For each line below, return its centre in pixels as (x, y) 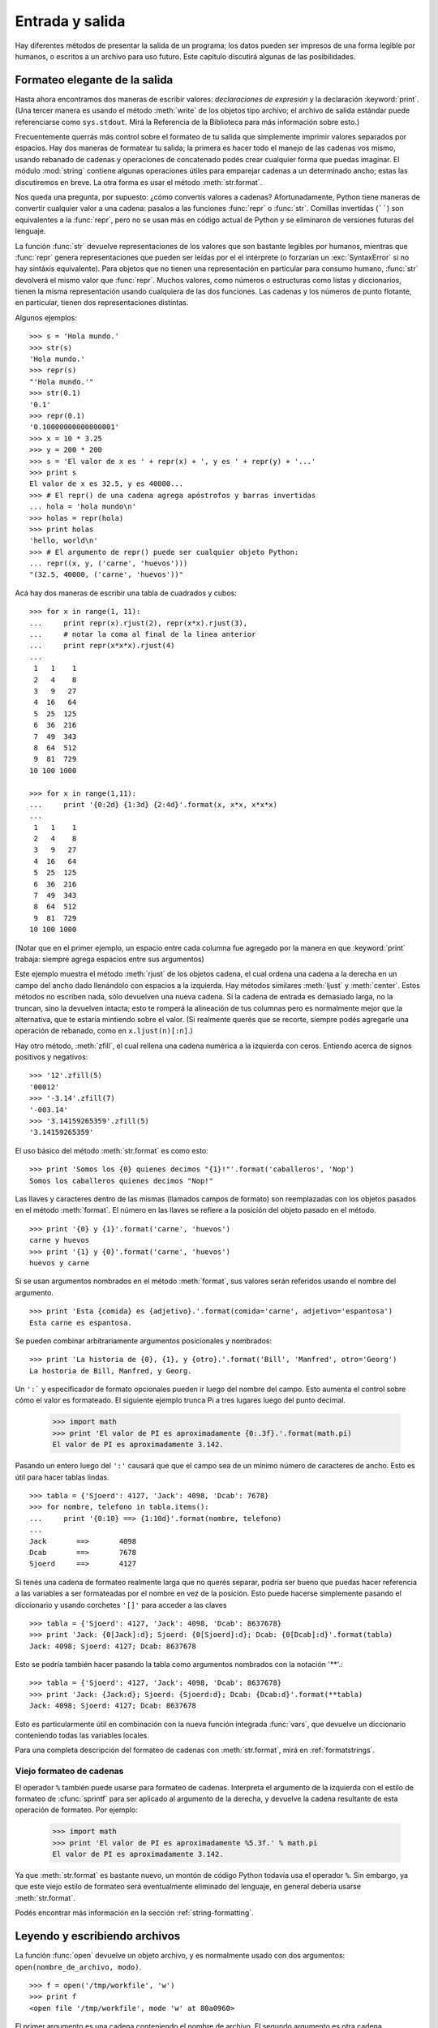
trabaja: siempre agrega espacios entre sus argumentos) (109, 959)
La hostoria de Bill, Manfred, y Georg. (111, 1371)
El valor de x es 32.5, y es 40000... (107, 484)
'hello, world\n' (64, 541)
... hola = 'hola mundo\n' (83, 507)
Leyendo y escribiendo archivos (98, 1936)
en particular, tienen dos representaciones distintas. (102, 303)
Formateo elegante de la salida (94, 80)
